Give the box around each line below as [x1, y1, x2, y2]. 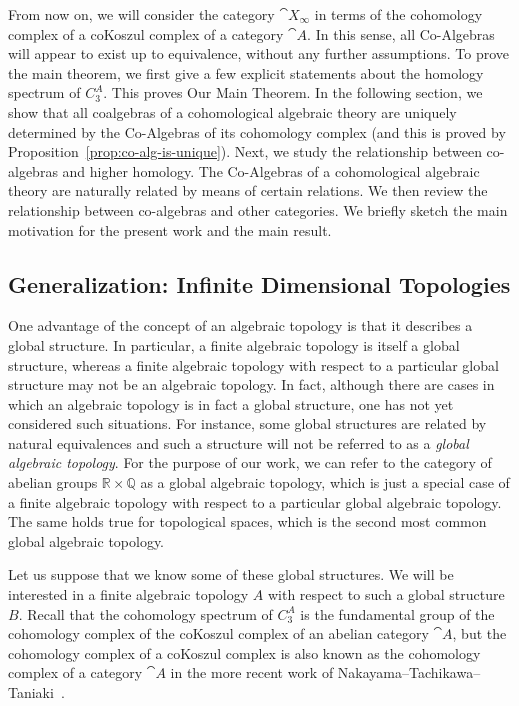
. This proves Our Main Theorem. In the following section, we [103, 82, 483, 103]
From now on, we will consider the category [8, 4, 275, 24]
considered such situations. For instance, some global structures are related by [8, 413, 487, 434]
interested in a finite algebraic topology [8, 584, 249, 605]
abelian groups [8, 472, 98, 493]
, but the [452, 623, 507, 644]
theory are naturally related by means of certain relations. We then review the [8, 180, 488, 201]
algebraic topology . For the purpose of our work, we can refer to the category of [8, 452, 492, 473]
